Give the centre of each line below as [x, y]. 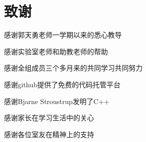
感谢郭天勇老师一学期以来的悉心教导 [63, 35]
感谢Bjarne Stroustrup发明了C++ [57, 101]
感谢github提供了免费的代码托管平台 [62, 84]
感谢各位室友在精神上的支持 [49, 134]
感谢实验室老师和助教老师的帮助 [56, 51]
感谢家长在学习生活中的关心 [49, 118]
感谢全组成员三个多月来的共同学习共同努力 [73, 68]
